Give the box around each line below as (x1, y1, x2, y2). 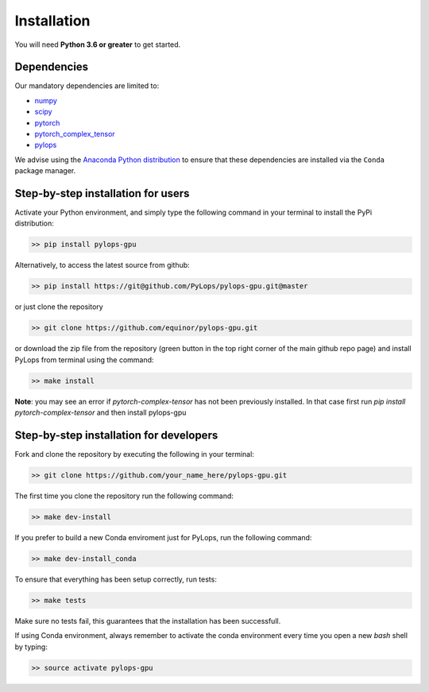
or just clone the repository (14, 302, 103, 311)
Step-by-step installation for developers (14, 428, 218, 442)
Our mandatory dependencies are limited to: (14, 81, 160, 91)
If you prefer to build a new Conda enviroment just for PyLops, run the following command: (14, 532, 312, 542)
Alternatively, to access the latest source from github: (14, 261, 190, 270)
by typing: (14, 642, 48, 651)
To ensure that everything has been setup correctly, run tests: (14, 574, 218, 584)
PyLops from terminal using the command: (14, 354, 154, 365)
